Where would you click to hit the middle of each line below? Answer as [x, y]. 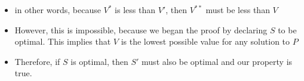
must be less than [238, 10]
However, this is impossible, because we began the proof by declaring [141, 29]
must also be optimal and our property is [217, 61]
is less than [135, 10]
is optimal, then [99, 61]
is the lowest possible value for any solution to [205, 41]
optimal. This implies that [63, 41]
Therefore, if [37, 61]
